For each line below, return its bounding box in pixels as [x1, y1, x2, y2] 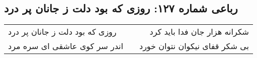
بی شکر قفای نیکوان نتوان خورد [139, 40, 249, 52]
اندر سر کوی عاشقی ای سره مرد [8, 40, 123, 52]
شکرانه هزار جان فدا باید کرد [149, 26, 249, 38]
